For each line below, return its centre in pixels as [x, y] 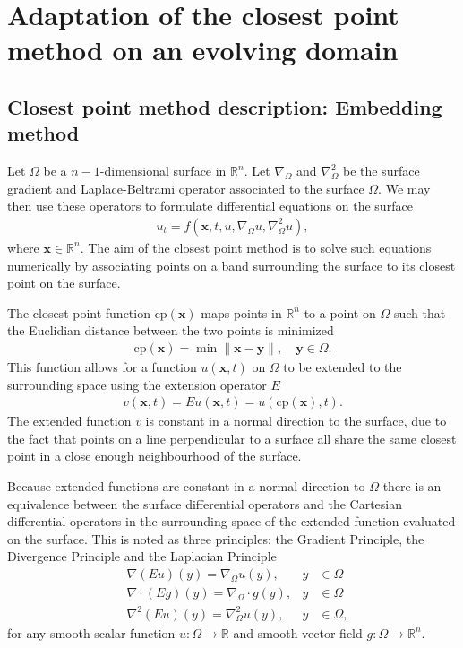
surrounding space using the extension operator [137, 384]
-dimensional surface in [163, 171]
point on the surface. [64, 283]
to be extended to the [343, 366]
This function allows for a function [102, 366]
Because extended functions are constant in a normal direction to [186, 485]
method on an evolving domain [203, 50]
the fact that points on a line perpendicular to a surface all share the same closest [232, 438]
